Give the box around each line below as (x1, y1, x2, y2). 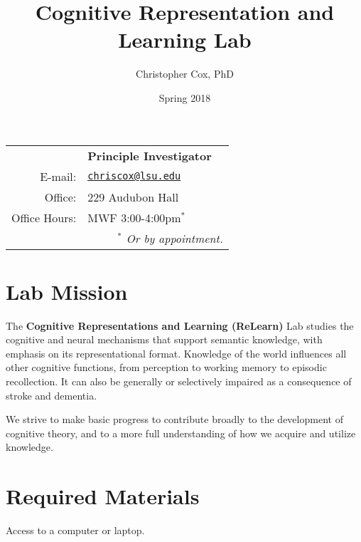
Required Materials (6, 481, 200, 511)
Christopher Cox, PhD (136, 66, 234, 81)
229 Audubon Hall (87, 188, 179, 205)
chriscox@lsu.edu (87, 170, 181, 182)
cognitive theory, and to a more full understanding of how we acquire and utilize (6, 425, 356, 440)
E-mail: (40, 167, 77, 184)
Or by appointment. (126, 229, 223, 246)
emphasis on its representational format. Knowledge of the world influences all (6, 345, 347, 360)
